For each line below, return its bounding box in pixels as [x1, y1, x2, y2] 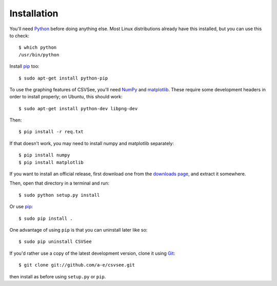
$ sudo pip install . [18, 215, 73, 221]
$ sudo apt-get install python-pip [18, 75, 108, 81]
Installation [9, 8, 58, 19]
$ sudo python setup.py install [18, 192, 100, 198]
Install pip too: [9, 63, 39, 69]
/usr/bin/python [18, 52, 60, 57]
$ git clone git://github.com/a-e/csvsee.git [18, 262, 135, 268]
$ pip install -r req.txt [18, 129, 84, 135]
